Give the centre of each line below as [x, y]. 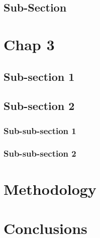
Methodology [50, 189]
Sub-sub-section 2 [40, 153]
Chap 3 [29, 44]
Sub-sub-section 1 [40, 130]
